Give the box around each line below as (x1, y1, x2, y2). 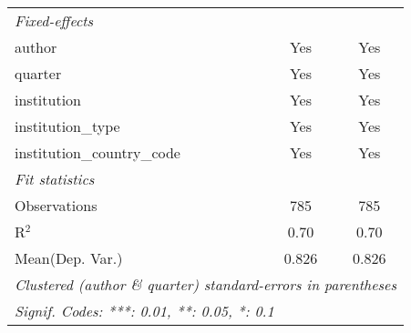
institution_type (15, 116, 120, 136)
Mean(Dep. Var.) (15, 247, 123, 268)
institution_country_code (15, 142, 180, 163)
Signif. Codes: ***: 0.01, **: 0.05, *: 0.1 (15, 300, 274, 321)
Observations (15, 195, 98, 216)
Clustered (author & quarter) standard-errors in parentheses (15, 274, 396, 295)
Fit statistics (15, 168, 95, 189)
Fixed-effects (15, 10, 94, 31)
